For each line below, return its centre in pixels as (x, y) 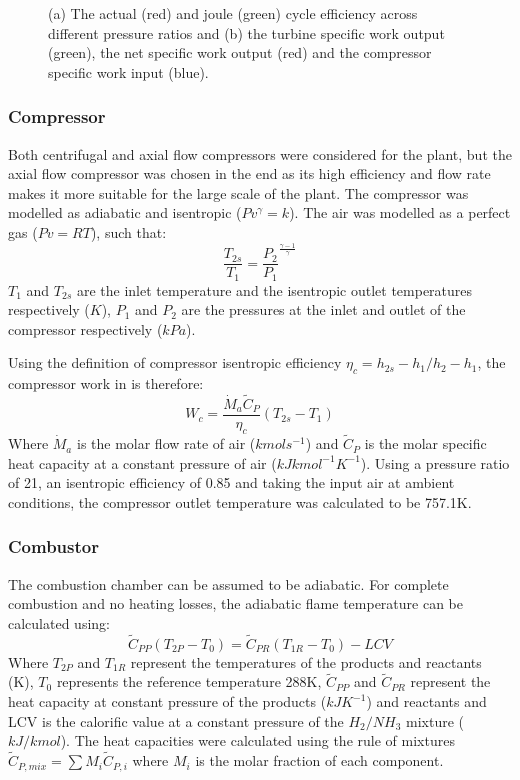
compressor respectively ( (85, 328)
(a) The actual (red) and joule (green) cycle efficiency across (233, 13)
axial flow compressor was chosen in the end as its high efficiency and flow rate (249, 173)
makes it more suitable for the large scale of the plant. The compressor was (238, 192)
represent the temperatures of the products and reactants (306, 661)
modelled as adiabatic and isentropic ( (125, 212)
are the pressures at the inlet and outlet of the (323, 309)
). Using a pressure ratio (435, 462)
